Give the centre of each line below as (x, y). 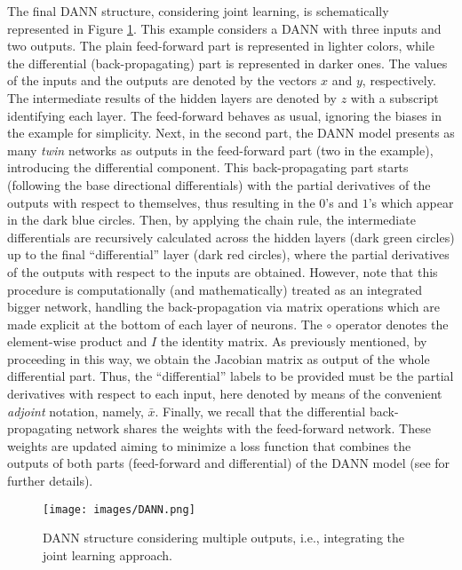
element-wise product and (77, 341)
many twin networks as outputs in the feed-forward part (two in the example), (220, 150)
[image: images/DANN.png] (119, 509)
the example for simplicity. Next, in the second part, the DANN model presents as (231, 133)
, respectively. (399, 80)
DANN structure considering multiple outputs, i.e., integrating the (224, 538)
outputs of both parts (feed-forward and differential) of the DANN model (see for (229, 463)
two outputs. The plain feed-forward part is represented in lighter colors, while (221, 46)
